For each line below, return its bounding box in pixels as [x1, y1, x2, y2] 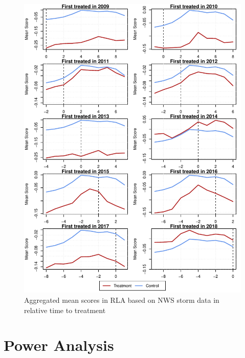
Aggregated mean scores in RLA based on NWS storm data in [24, 294, 219, 305]
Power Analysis [4, 335, 114, 355]
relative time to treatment [24, 304, 106, 315]
